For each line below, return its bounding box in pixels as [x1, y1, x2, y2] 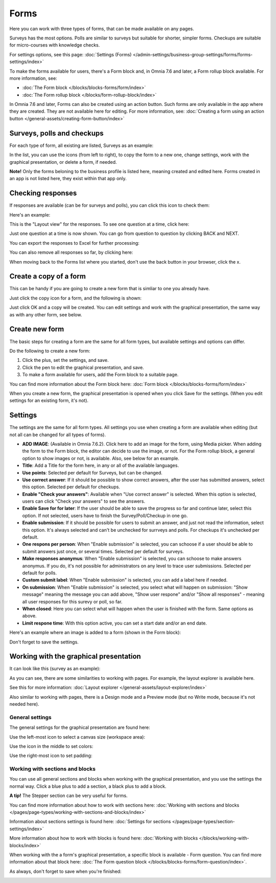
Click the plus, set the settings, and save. [22, 357, 109, 363]
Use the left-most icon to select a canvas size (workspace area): [9, 734, 146, 740]
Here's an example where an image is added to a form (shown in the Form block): [9, 630, 181, 636]
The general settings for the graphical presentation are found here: [9, 724, 150, 730]
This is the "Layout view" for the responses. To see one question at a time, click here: [9, 221, 190, 227]
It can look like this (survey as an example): [9, 665, 101, 672]
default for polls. [22, 570, 57, 576]
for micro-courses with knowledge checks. [9, 42, 100, 48]
